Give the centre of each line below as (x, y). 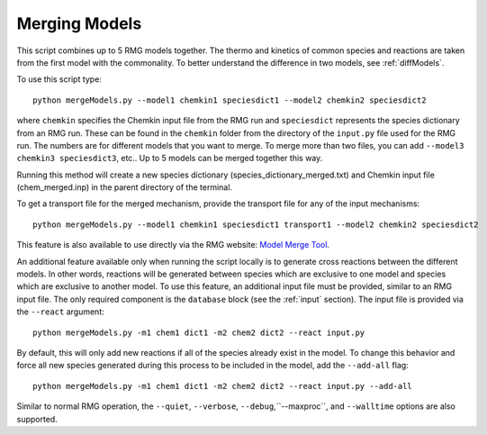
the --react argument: (60, 312)
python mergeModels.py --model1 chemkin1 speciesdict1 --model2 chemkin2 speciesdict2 (230, 100)
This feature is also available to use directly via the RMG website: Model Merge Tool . (173, 245)
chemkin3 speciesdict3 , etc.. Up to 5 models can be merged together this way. (170, 159)
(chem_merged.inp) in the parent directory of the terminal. (125, 187)
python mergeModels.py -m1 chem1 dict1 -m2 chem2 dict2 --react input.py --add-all (223, 386)
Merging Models (79, 23)
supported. (37, 419)
